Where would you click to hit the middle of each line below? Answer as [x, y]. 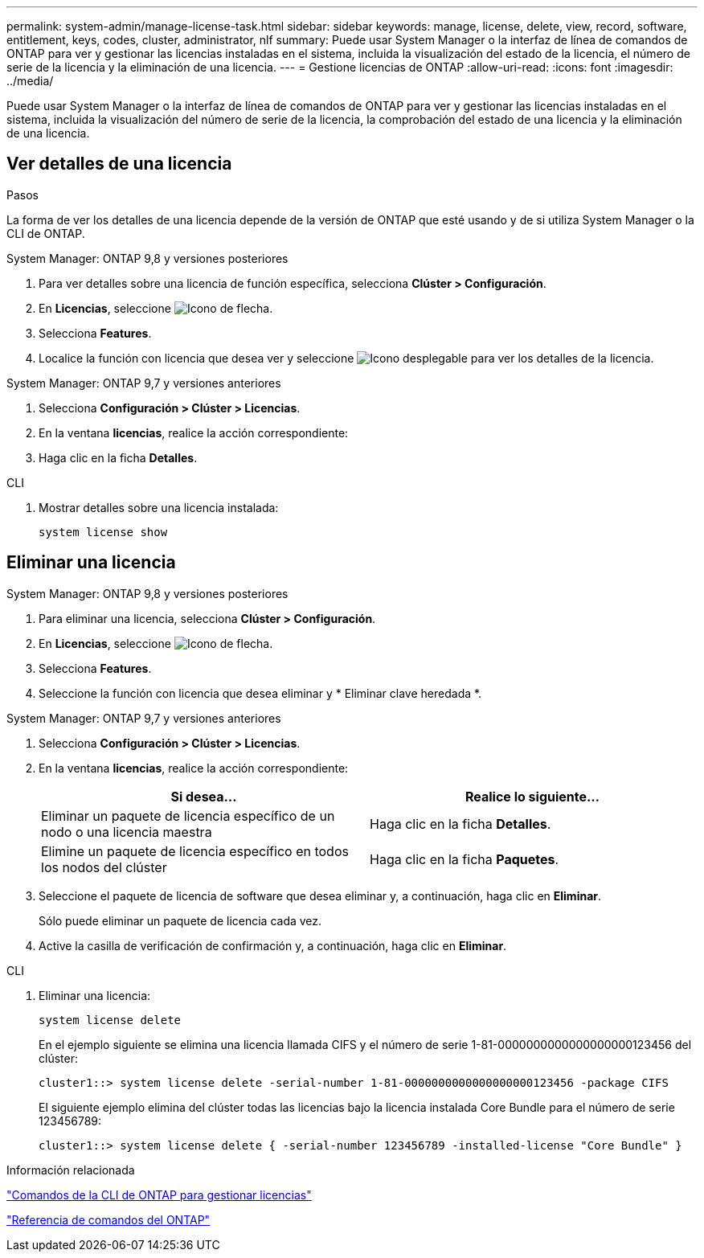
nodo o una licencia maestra [127, 832]
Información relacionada [71, 1170]
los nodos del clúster [104, 867]
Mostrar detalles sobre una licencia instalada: [159, 507]
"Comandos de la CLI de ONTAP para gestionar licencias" [159, 1194]
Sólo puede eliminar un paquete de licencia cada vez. [180, 920]
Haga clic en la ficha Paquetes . [465, 859]
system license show [103, 532]
